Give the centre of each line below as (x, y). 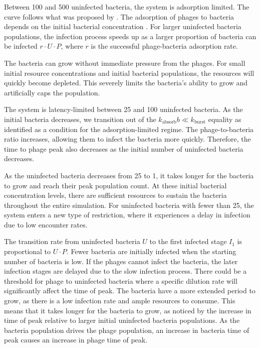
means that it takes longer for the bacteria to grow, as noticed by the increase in (128, 310)
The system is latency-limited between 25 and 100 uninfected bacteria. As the (123, 109)
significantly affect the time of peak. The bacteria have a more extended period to (130, 291)
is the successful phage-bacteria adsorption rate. (164, 46)
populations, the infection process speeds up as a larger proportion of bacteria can (130, 36)
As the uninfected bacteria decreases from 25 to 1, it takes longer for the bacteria (129, 175)
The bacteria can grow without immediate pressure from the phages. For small (125, 63)
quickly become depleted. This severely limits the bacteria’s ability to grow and (126, 83)
